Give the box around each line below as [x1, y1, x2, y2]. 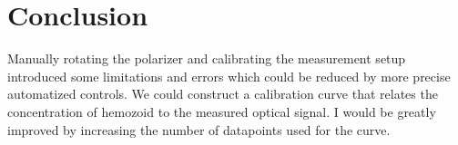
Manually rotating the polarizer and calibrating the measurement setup [7, 49, 406, 68]
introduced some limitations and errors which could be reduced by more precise [7, 66, 451, 85]
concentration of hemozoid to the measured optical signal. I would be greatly [7, 101, 436, 121]
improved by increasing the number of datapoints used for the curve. [7, 120, 391, 139]
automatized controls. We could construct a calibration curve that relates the [7, 84, 438, 103]
